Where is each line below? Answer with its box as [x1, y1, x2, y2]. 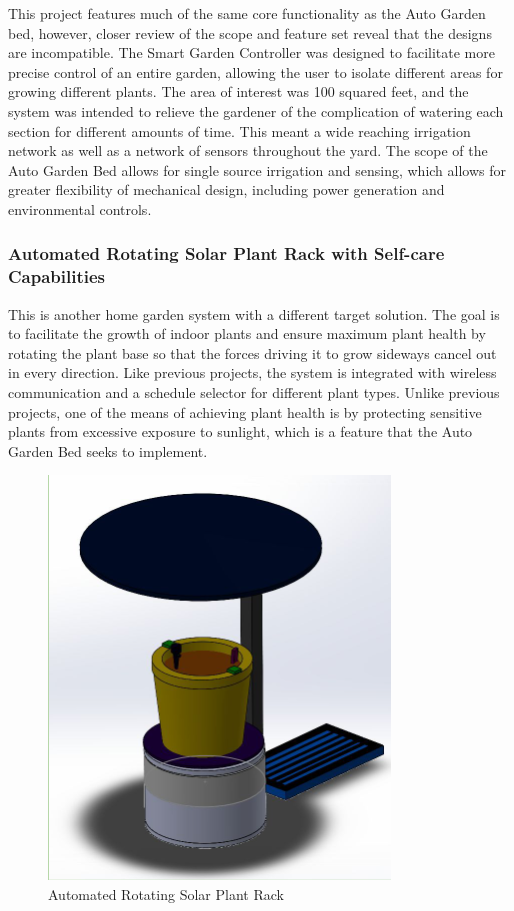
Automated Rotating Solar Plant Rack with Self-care [8, 241, 445, 266]
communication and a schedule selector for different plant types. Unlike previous [8, 382, 500, 403]
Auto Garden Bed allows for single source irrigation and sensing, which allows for [8, 159, 506, 180]
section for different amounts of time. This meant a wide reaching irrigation [8, 120, 471, 141]
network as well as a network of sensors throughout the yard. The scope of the [8, 140, 488, 161]
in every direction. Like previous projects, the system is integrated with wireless [8, 362, 497, 383]
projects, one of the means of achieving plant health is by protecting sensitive [8, 401, 482, 422]
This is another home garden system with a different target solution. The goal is [8, 303, 500, 324]
